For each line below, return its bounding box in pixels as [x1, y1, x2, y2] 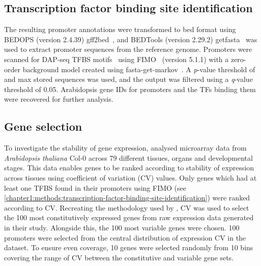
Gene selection [4, 119, 82, 134]
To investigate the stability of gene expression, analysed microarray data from [4, 142, 247, 153]
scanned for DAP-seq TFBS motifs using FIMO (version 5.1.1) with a [4, 53, 229, 64]
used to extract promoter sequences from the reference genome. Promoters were [4, 44, 252, 54]
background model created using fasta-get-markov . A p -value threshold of [22, 64, 255, 74]
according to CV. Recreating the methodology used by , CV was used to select [4, 202, 249, 213]
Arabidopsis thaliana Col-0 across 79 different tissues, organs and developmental [4, 152, 253, 163]
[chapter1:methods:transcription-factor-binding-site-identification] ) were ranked [4, 192, 250, 203]
